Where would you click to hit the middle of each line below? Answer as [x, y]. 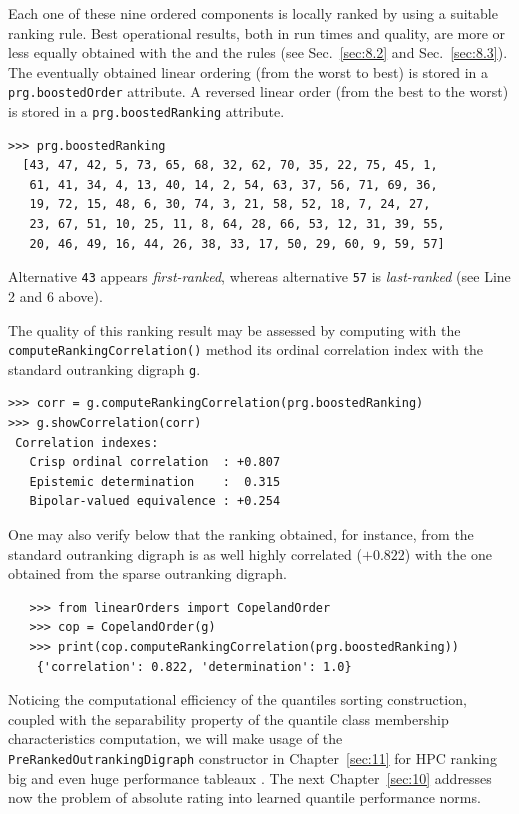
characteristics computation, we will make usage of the [175, 738]
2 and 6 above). [55, 295]
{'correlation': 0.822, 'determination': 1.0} [194, 666]
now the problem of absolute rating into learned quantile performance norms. [244, 797]
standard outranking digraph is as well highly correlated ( [185, 553]
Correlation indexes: [87, 442]
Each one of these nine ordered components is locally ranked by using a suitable [253, 13]
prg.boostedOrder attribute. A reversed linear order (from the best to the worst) [258, 91]
